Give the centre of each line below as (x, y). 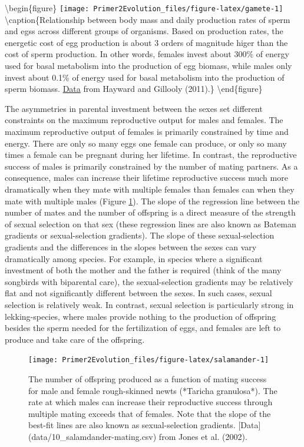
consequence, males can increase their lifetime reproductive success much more (146, 178)
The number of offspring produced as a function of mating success (148, 378)
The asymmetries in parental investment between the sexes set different (134, 108)
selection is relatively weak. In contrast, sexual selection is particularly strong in (149, 304)
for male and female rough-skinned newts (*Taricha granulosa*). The (153, 390)
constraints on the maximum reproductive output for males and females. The (144, 120)
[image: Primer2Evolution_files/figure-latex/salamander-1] (149, 360)
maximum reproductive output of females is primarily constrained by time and (147, 131)
